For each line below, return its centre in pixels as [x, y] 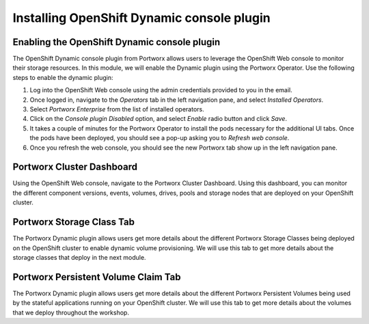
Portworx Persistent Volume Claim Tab [97, 277]
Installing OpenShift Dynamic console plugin [141, 18]
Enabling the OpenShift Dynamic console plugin [117, 42]
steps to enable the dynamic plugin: [63, 77]
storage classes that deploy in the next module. [79, 257]
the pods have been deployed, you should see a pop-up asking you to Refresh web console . [160, 138]
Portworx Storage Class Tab [74, 222]
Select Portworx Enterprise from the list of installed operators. [117, 109]
